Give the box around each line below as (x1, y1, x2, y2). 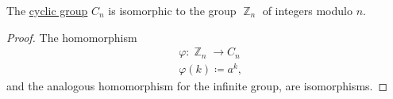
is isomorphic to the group (108, 2, 237, 18)
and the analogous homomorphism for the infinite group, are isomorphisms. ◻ (6, 78, 388, 94)
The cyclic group (6, 2, 88, 18)
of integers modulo (262, 2, 353, 18)
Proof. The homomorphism (6, 29, 137, 45)
